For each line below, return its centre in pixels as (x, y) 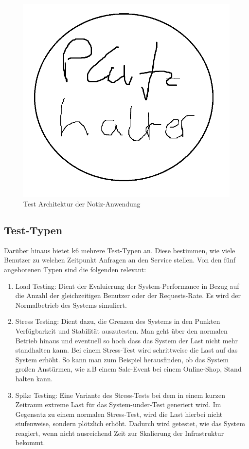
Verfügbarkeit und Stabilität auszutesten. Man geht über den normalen (121, 330)
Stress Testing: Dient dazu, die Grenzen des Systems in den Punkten (118, 321)
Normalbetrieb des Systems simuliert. (71, 305)
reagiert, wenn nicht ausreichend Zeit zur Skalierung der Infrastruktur (120, 433)
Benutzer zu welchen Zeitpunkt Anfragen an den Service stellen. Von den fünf (120, 260)
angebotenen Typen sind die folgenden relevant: (75, 269)
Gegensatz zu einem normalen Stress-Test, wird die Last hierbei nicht (119, 414)
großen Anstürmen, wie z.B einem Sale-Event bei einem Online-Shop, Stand (128, 369)
